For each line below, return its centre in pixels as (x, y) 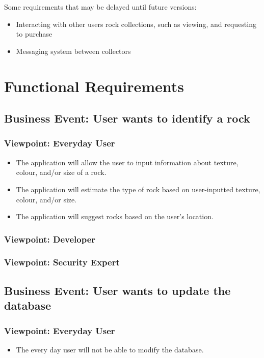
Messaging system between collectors (73, 51)
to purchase (34, 34)
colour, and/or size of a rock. (61, 172)
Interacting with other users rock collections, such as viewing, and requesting (136, 24)
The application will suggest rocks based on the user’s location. (115, 216)
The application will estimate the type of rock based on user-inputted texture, (138, 189)
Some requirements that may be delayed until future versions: (100, 7)
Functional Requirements (94, 86)
